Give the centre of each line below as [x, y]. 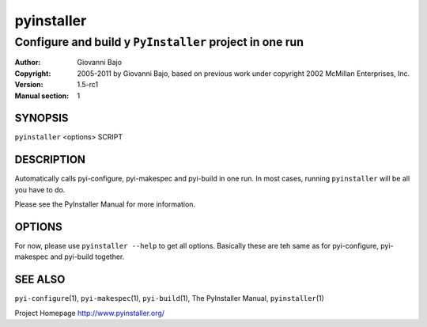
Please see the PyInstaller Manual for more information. [105, 204]
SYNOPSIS [42, 118]
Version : [29, 85]
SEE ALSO [40, 280]
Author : [28, 63]
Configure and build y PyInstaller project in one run [159, 42]
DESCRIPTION [50, 160]
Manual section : [42, 96]
